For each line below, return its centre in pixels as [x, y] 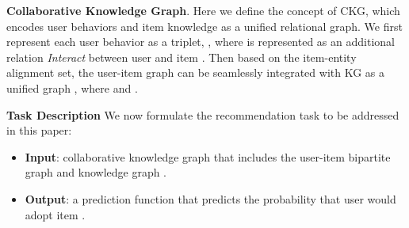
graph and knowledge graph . [96, 172]
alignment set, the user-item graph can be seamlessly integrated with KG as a [196, 72]
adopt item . [55, 214]
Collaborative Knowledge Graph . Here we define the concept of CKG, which [203, 10]
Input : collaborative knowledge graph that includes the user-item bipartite [208, 156]
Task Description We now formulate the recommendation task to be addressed [203, 114]
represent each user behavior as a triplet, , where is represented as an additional [201, 42]
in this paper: [39, 130]
